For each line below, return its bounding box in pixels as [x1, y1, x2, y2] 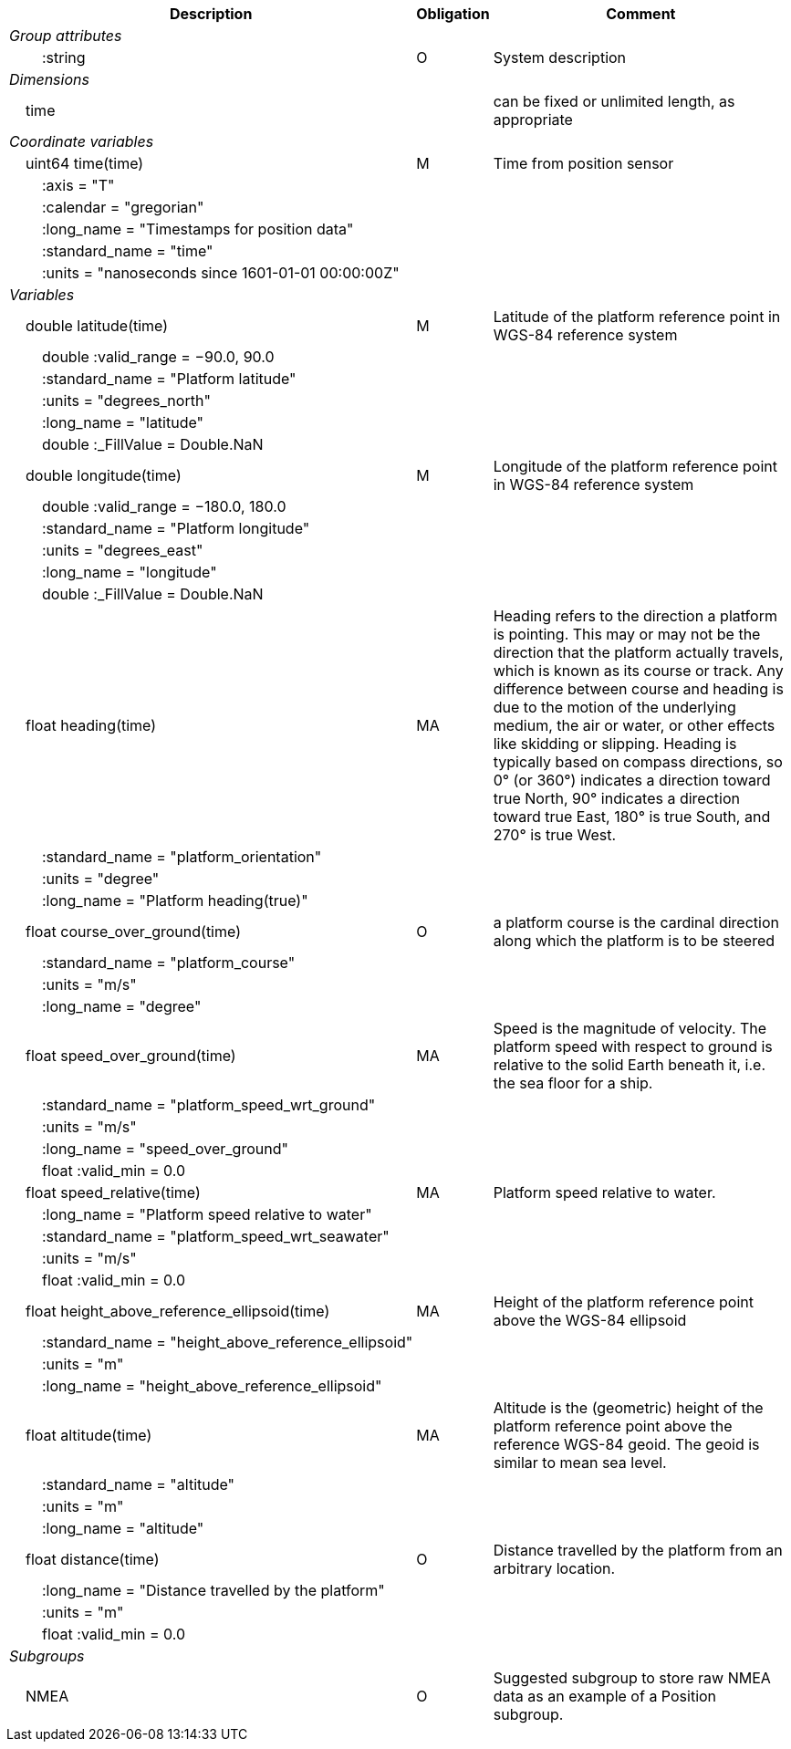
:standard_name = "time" [42, 242, 213, 260]
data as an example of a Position [493, 1687, 717, 1705]
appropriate [493, 110, 573, 129]
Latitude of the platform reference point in [493, 307, 781, 326]
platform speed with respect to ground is [493, 1037, 773, 1056]
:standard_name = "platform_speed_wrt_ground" [42, 1096, 376, 1114]
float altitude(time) [26, 1426, 152, 1444]
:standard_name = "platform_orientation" [42, 848, 322, 866]
